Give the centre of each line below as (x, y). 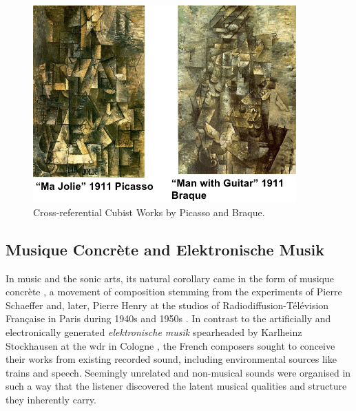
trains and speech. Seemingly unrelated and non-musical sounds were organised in (178, 372)
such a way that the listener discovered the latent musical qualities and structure (176, 386)
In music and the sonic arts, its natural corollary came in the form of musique (170, 278)
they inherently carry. (51, 399)
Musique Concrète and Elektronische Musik (165, 249)
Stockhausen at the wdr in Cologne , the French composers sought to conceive (170, 345)
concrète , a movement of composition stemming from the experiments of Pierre (174, 292)
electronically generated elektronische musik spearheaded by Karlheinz (154, 331)
